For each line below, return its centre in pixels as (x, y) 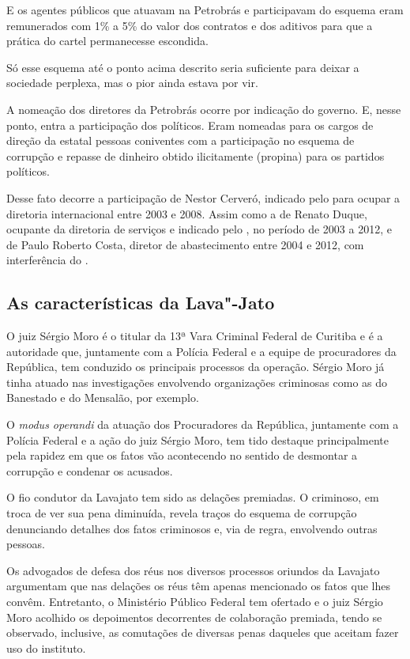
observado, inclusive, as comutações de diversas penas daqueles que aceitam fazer (203, 632)
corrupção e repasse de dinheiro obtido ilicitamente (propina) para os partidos (196, 155)
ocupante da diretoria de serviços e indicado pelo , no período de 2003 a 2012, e (199, 229)
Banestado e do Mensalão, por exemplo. (103, 398)
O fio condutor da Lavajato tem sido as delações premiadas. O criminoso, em (193, 497)
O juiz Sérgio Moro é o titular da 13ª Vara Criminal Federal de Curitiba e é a (195, 336)
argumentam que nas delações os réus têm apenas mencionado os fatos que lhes (198, 586)
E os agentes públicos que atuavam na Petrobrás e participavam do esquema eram (205, 9)
